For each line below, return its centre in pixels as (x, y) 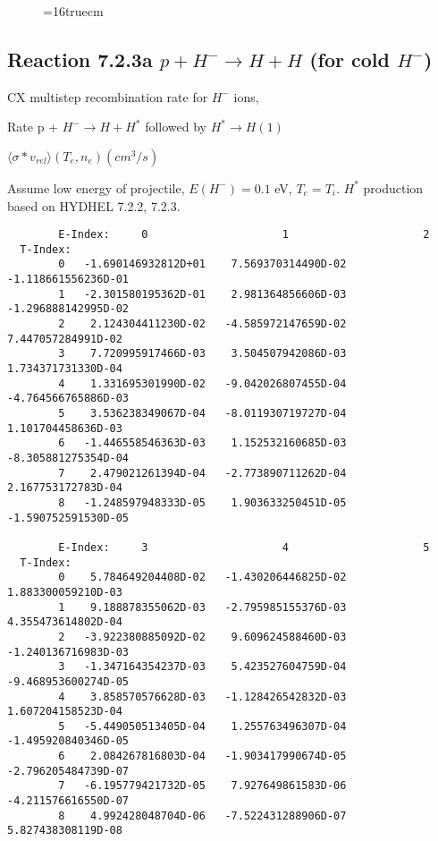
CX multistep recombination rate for (108, 96)
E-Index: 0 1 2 (244, 235)
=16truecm (73, 11)
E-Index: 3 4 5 (244, 547)
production (393, 187)
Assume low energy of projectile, (96, 187)
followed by (176, 127)
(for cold (350, 59)
